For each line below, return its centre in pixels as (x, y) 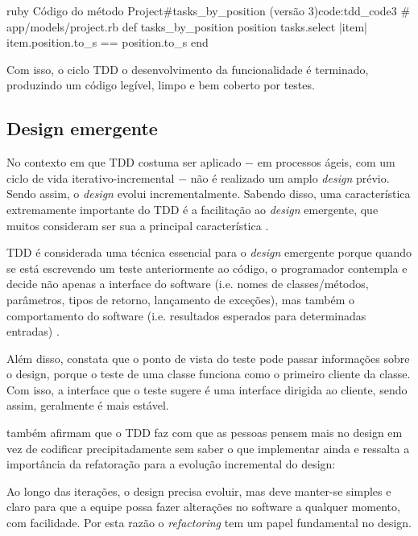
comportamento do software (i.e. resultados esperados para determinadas (186, 315)
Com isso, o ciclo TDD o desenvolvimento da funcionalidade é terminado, (188, 69)
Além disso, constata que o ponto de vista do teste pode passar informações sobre (208, 358)
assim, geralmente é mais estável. (88, 405)
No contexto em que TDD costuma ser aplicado (124, 162)
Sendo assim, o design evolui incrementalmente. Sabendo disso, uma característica (209, 194)
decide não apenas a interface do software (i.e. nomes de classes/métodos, (188, 284)
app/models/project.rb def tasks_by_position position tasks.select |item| (187, 26)
